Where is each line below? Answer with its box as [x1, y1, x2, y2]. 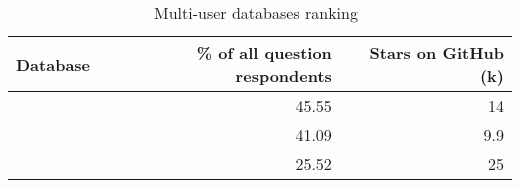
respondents [235, 64, 332, 87]
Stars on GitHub [369, 41, 504, 64]
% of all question [196, 41, 332, 64]
